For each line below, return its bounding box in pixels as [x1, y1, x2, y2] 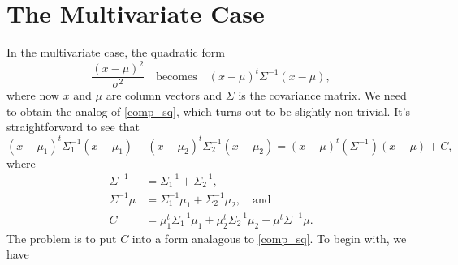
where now [6, 87, 59, 104]
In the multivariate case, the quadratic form [6, 44, 225, 61]
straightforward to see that [6, 118, 140, 135]
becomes [156, 71, 197, 83]
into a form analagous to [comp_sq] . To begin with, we [132, 229, 407, 246]
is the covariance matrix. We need [238, 87, 407, 104]
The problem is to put [6, 229, 117, 246]
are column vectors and [106, 87, 223, 104]
